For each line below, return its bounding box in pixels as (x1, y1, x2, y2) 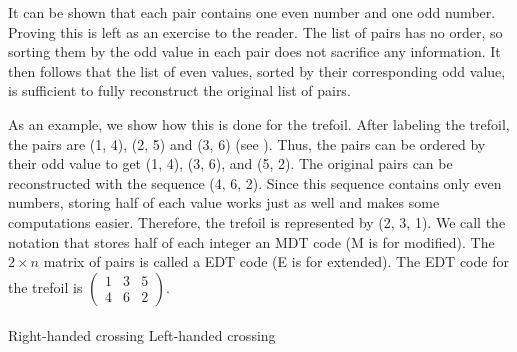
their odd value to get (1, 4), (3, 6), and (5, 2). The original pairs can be (8, 153, 453, 174)
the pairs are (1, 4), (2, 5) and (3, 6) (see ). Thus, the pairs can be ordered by (8, 133, 486, 154)
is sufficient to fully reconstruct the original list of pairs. (8, 80, 351, 101)
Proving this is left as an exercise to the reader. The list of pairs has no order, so (8, 21, 503, 42)
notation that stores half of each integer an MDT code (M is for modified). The (8, 231, 495, 252)
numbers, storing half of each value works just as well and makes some (8, 192, 440, 213)
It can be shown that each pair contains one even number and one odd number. (8, 2, 496, 22)
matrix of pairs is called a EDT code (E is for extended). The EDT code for (43, 251, 509, 272)
